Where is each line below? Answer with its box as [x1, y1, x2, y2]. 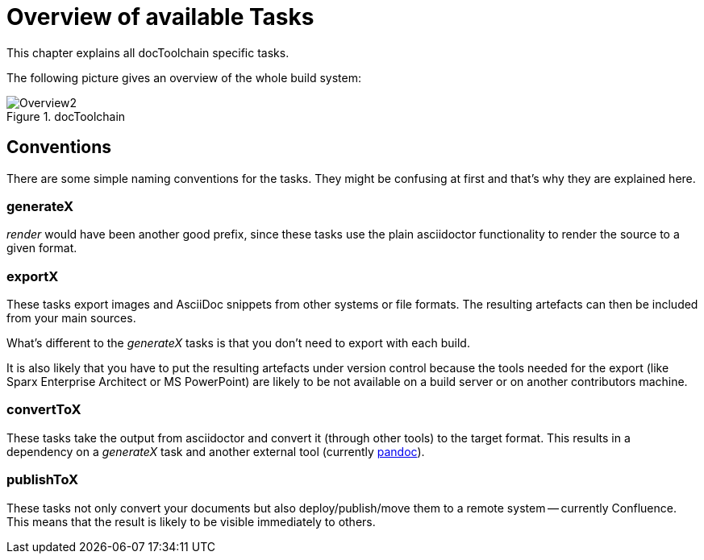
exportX [6, 268, 59, 284]
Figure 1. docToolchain [6, 109, 126, 123]
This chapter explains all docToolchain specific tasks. [6, 45, 290, 60]
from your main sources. [6, 311, 136, 326]
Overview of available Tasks [6, 3, 315, 31]
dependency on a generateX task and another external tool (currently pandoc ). [6, 444, 425, 458]
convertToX [6, 401, 81, 418]
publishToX [6, 471, 79, 488]
